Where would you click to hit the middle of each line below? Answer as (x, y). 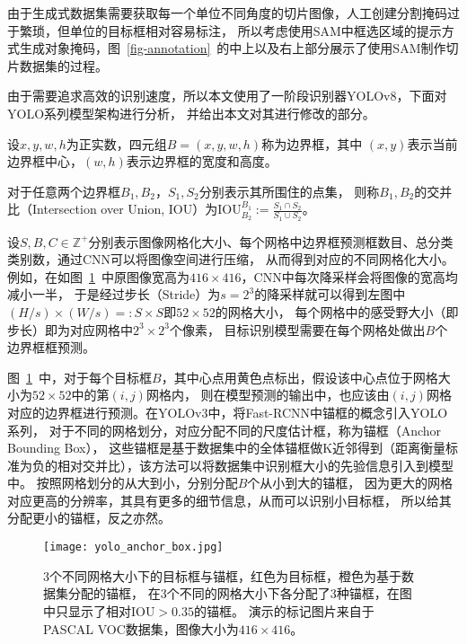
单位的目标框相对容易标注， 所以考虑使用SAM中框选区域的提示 (256, 30)
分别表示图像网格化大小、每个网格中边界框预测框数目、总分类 (271, 241)
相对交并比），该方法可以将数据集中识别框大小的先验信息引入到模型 (255, 465)
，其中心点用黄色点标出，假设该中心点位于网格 (300, 377)
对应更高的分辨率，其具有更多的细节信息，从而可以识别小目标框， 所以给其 (229, 500)
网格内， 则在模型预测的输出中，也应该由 (268, 395)
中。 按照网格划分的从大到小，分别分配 (123, 483)
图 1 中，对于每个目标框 (79, 377)
